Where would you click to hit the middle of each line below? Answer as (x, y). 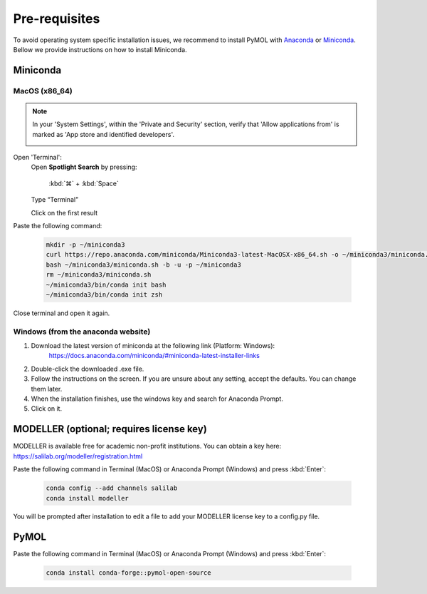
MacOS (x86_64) (43, 91)
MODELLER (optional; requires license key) (110, 429)
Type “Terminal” (54, 200)
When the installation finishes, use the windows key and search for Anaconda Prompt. (157, 399)
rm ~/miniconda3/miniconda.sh (99, 275)
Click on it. (47, 409)
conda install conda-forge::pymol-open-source (128, 573)
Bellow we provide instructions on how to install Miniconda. (100, 49)
